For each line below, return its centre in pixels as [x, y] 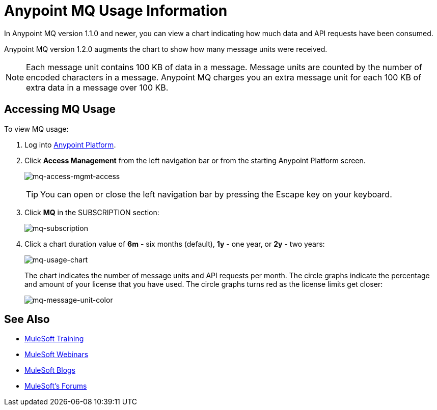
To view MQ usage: [36, 129]
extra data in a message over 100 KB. [97, 87]
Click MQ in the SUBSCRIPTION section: [92, 212]
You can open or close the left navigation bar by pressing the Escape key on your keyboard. [216, 194]
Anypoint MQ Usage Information [116, 11]
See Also [27, 319]
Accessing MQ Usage [60, 109]
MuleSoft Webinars [57, 355]
